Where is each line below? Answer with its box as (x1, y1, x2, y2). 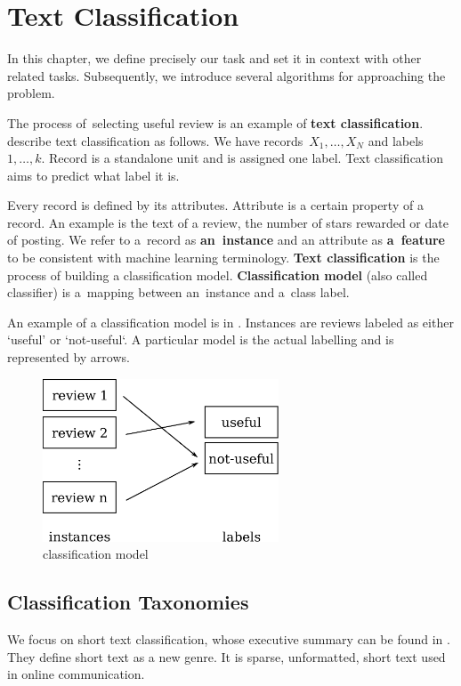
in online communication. (7, 665, 145, 683)
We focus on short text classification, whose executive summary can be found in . (7, 630, 450, 649)
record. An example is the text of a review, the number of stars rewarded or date (7, 213, 449, 231)
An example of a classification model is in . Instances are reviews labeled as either (7, 312, 454, 331)
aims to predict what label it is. (7, 165, 180, 184)
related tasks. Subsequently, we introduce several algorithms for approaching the (7, 66, 446, 85)
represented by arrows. (7, 348, 130, 367)
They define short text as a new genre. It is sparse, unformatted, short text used (7, 647, 446, 666)
